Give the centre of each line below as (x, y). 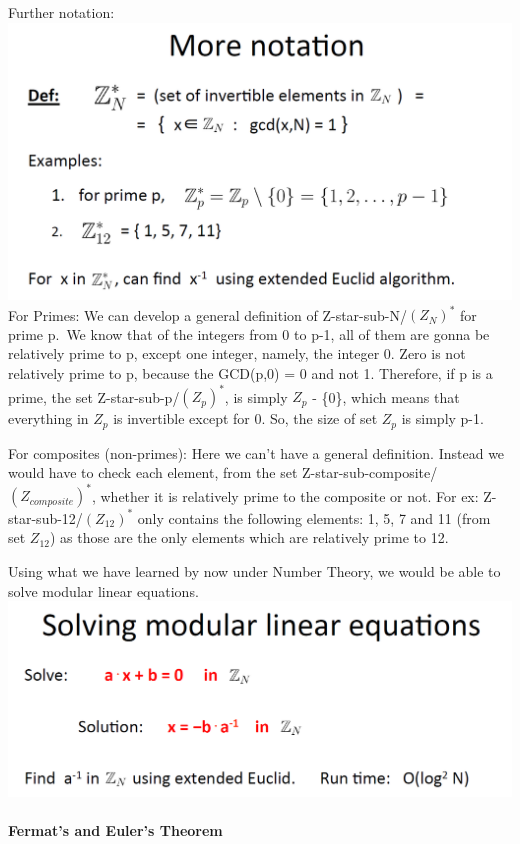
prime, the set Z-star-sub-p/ (94, 396)
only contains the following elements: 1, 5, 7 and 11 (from (314, 517)
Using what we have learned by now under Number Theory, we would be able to (254, 570)
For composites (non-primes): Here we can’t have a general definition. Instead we (256, 452)
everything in (48, 418)
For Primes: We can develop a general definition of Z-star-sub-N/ (207, 314)
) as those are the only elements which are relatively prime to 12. (249, 537)
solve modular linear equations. (103, 590)
